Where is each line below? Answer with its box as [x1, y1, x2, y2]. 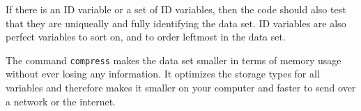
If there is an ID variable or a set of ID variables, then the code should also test [6, 2, 346, 16]
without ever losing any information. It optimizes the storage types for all [6, 66, 320, 81]
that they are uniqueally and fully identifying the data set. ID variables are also [6, 15, 346, 30]
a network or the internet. [6, 94, 116, 108]
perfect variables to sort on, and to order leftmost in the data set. [6, 29, 286, 44]
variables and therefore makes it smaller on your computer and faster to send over [6, 80, 356, 95]
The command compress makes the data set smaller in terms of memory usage [6, 52, 341, 67]
